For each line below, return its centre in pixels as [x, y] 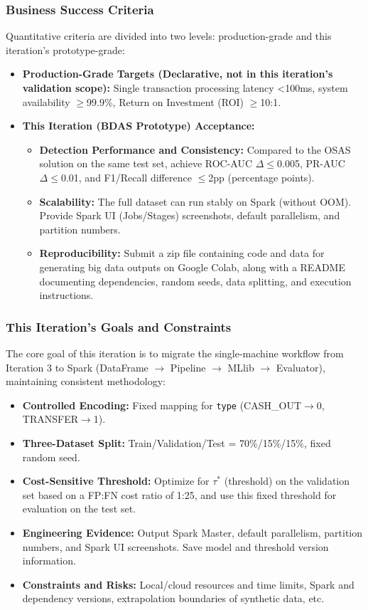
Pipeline [188, 367]
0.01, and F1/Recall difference [126, 177]
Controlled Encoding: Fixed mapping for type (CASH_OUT [162, 405]
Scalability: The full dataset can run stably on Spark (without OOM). [195, 201]
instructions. [66, 295]
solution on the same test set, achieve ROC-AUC [146, 163]
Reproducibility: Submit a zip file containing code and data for [182, 253]
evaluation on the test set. [79, 509]
